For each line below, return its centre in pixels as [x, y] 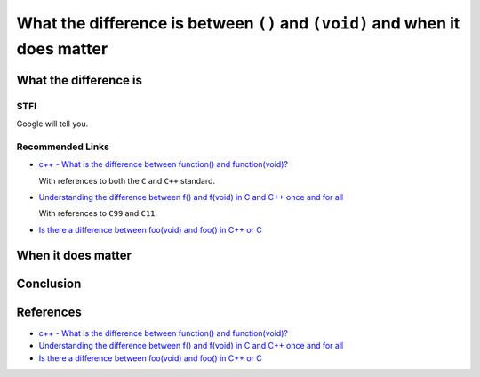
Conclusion [49, 283]
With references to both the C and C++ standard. [127, 180]
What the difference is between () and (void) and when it [238, 23]
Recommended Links [63, 147]
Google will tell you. [52, 124]
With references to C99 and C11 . [98, 213]
